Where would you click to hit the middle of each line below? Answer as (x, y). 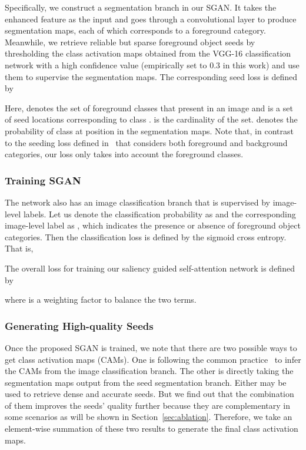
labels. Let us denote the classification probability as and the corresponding (159, 214)
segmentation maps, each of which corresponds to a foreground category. (135, 30)
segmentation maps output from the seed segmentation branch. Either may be (146, 382)
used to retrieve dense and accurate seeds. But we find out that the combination (149, 394)
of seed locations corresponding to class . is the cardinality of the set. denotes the (151, 119)
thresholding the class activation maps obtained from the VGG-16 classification (148, 53)
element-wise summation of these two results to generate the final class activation (152, 429)
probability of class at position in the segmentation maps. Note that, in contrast (149, 130)
